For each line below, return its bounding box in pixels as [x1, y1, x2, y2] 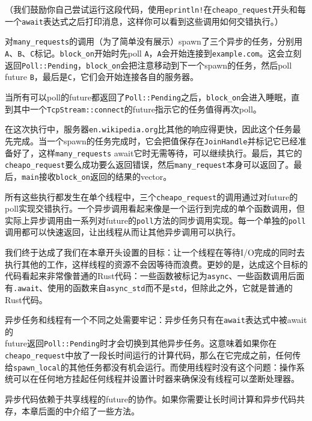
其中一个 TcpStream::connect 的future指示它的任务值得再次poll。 [13, 102, 262, 115]
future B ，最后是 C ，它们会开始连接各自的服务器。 [5, 70, 199, 83]
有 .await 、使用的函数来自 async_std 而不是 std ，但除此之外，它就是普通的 [5, 281, 293, 293]
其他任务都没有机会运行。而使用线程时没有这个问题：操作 [69, 360, 296, 373]
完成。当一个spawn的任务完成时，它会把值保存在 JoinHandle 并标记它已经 [13, 134, 298, 147]
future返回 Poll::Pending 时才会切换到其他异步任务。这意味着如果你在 [5, 337, 277, 349]
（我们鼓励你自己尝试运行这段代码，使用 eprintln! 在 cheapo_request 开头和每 [5, 3, 306, 15]
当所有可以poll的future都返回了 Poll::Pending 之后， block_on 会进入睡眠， [5, 90, 292, 103]
